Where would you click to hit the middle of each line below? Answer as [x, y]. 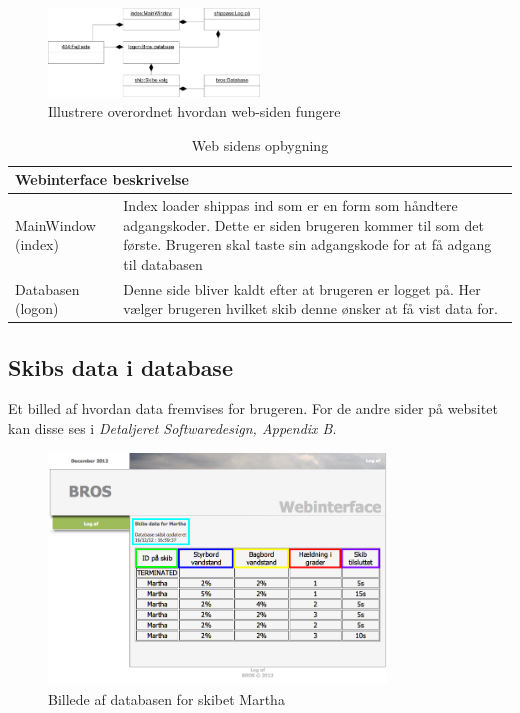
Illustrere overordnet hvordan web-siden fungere [194, 110]
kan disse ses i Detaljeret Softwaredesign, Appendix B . [172, 428]
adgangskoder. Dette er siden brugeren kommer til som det [304, 224]
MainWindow [55, 224]
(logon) [37, 308]
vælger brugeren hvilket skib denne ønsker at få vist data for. [310, 308]
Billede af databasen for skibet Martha [166, 699]
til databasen [163, 263]
